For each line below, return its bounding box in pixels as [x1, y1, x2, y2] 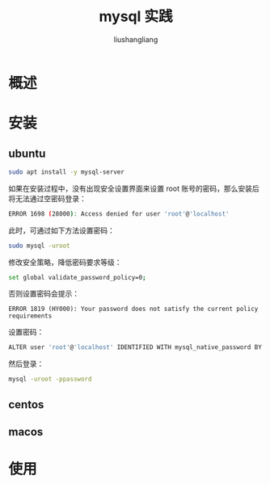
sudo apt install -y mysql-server [8, 167, 125, 176]
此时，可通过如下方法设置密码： [8, 225, 115, 235]
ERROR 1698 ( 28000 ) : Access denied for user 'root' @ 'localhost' [8, 209, 230, 218]
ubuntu [8, 146, 46, 160]
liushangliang [113, 34, 158, 44]
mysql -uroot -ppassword [8, 375, 92, 384]
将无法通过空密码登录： [8, 193, 86, 203]
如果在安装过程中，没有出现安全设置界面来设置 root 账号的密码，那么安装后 [8, 183, 260, 193]
